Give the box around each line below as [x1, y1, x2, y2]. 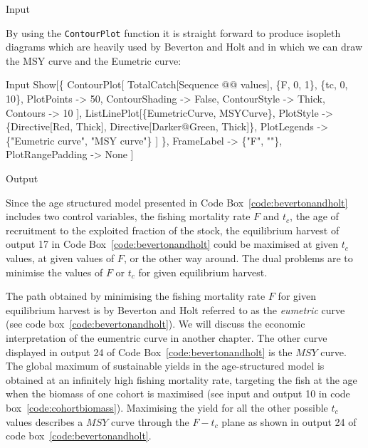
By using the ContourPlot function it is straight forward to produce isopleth [6, 25, 341, 40]
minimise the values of [6, 264, 103, 279]
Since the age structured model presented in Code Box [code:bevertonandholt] [6, 194, 348, 209]
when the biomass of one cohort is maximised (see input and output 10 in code [6, 386, 350, 401]
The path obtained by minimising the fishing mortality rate [6, 288, 266, 303]
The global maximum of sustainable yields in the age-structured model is [6, 358, 325, 373]
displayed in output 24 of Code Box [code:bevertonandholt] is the [6, 344, 293, 359]
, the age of [290, 209, 339, 224]
